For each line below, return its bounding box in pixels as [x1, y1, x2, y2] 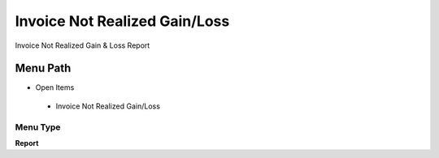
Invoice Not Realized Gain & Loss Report [15, 41, 150, 50]
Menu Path [15, 62, 72, 75]
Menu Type [15, 122, 61, 133]
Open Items [35, 83, 75, 92]
